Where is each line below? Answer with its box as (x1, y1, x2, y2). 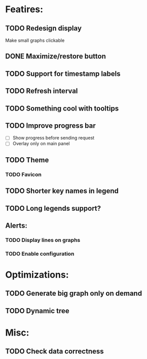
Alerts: (5, 221, 28, 230)
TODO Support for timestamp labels (5, 69, 121, 78)
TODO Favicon (5, 171, 42, 178)
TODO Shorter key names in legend (5, 187, 119, 196)
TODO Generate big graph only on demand (5, 289, 142, 298)
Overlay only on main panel (12, 141, 70, 147)
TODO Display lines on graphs (5, 236, 81, 243)
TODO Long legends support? (5, 204, 101, 212)
